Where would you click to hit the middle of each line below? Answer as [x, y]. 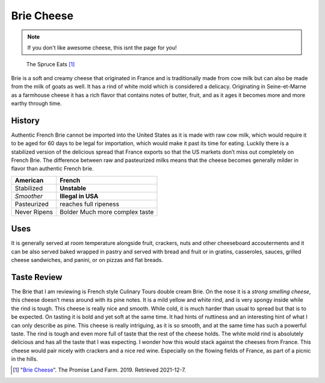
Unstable [73, 188]
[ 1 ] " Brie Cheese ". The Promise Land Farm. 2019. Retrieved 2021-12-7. [99, 370]
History [26, 120]
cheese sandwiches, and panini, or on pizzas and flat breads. [87, 260]
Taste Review [37, 277]
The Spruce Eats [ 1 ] [51, 64]
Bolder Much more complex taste [107, 212]
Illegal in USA [79, 196]
